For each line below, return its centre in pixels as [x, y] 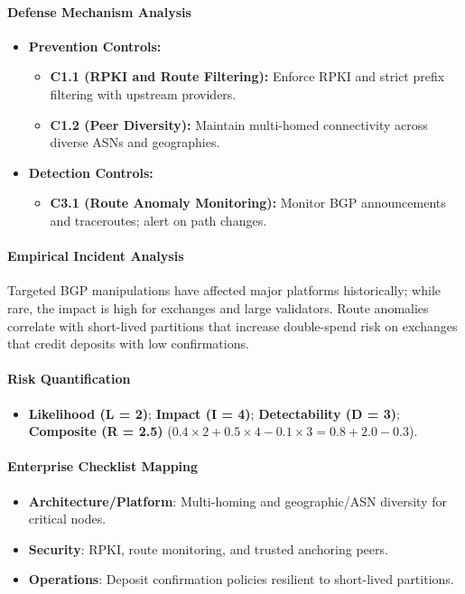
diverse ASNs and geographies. [135, 142]
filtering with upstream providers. [143, 93]
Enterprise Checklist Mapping [103, 466]
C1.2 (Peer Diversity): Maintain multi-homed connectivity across [239, 124]
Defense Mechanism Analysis [99, 11]
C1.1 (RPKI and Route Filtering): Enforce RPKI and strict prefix [247, 76]
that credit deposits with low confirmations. [128, 343]
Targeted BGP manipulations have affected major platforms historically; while [224, 290]
